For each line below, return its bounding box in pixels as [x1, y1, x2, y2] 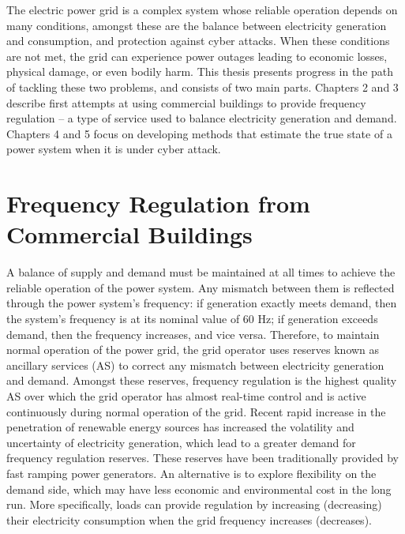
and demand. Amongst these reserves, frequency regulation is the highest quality [6, 372, 397, 389]
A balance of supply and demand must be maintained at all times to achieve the [6, 264, 396, 280]
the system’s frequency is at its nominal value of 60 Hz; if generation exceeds [6, 310, 378, 327]
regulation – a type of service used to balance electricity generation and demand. [6, 110, 397, 126]
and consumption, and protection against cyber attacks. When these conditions [6, 32, 390, 49]
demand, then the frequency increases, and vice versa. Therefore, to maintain [6, 325, 380, 342]
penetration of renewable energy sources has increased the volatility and [6, 419, 354, 435]
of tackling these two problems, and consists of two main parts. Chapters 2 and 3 [6, 78, 399, 95]
